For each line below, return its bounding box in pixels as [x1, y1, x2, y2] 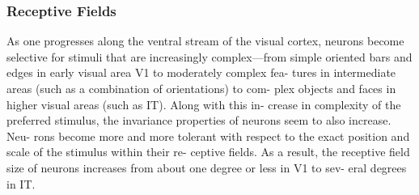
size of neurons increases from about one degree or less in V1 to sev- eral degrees [6, 159, 407, 176]
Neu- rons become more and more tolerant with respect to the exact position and [6, 127, 410, 144]
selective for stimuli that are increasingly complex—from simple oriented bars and [6, 48, 413, 65]
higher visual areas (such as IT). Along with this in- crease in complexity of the [6, 95, 401, 112]
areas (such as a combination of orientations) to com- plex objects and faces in [6, 80, 396, 96]
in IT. [6, 175, 36, 192]
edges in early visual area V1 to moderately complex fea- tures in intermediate [6, 64, 396, 81]
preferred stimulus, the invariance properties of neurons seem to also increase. [6, 112, 391, 129]
